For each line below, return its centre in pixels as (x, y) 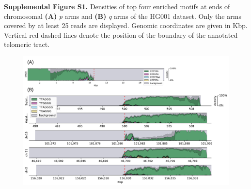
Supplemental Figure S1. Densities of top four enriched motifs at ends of (117, 6)
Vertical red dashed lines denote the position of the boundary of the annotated (121, 35)
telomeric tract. (27, 44)
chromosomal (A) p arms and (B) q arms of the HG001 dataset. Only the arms (123, 16)
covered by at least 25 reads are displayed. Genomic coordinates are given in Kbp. (126, 25)
